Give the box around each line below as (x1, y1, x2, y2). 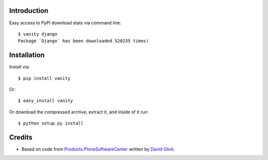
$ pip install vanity (18, 75, 70, 81)
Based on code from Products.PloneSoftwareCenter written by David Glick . (21, 146, 175, 152)
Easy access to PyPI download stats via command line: (9, 20, 122, 26)
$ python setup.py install (18, 120, 84, 126)
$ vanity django (18, 31, 58, 37)
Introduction (9, 6, 49, 15)
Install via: (9, 64, 30, 70)
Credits (9, 133, 33, 141)
